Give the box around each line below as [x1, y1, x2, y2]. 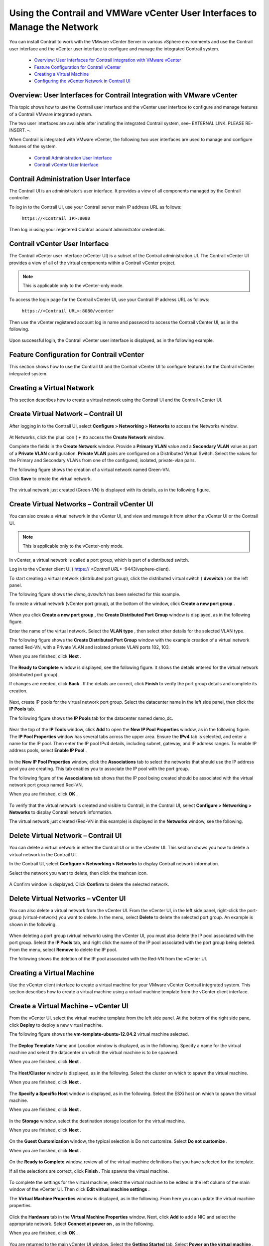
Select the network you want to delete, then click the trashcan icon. [9, 870, 148, 876]
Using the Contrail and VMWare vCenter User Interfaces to [9, 7, 257, 18]
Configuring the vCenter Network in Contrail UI [34, 78, 131, 84]
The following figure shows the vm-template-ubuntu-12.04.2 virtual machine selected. [9, 1031, 189, 1037]
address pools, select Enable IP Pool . [9, 748, 87, 754]
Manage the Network [9, 21, 99, 32]
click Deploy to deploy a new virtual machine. [9, 1022, 103, 1028]
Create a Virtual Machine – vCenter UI [9, 1002, 129, 1010]
